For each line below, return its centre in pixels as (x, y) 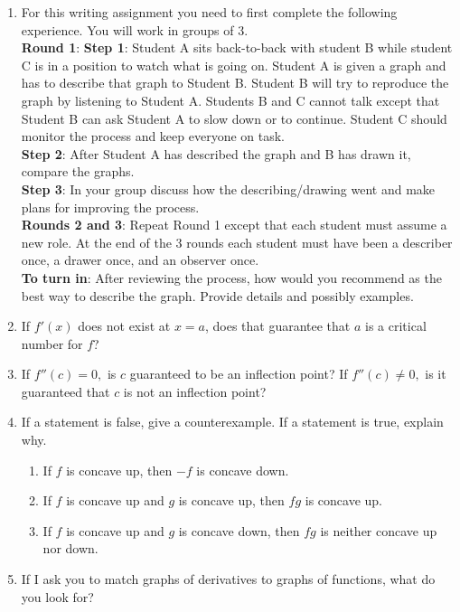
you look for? (57, 596)
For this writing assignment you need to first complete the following (209, 12)
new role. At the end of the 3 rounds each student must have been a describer (237, 242)
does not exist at (124, 326)
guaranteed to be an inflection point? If (239, 374)
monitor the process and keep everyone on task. (153, 136)
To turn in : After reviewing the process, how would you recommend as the (231, 277)
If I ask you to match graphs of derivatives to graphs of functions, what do (228, 579)
